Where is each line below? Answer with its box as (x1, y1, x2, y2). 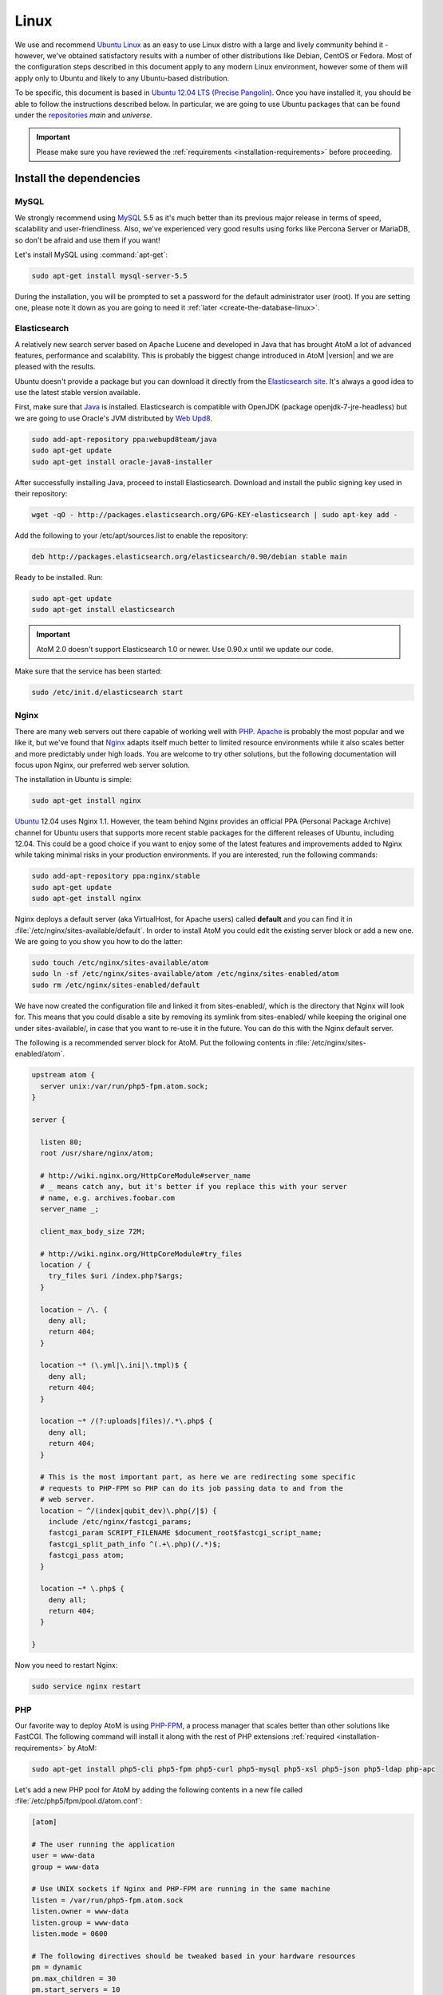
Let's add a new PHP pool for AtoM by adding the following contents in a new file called (14, 1784, 303, 1795)
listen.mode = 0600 (31, 1929, 108, 1938)
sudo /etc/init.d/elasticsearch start (31, 688, 184, 697)
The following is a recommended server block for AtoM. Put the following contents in (14, 1037, 295, 1047)
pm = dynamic (31, 1963, 83, 1972)
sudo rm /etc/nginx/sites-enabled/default (31, 980, 200, 990)
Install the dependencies (14, 172, 141, 185)
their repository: (14, 488, 68, 498)
